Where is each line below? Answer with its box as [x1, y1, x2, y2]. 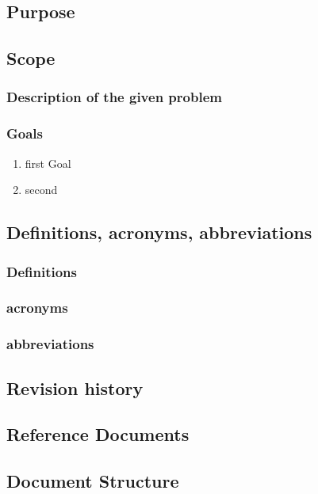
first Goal [25, 154, 71, 171]
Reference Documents [6, 422, 190, 446]
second [25, 181, 58, 198]
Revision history [6, 375, 144, 400]
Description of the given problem [6, 87, 222, 107]
